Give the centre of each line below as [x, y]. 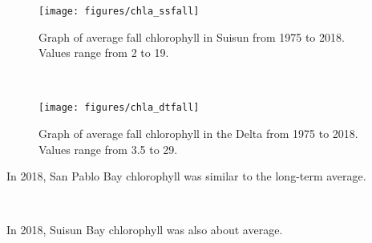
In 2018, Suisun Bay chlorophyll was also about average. [145, 230]
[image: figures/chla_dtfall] [119, 108]
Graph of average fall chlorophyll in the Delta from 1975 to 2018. [198, 134]
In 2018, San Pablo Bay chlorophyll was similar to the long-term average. [186, 176]
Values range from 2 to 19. [104, 53]
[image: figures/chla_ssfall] [119, 11]
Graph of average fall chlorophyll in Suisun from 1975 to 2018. [192, 36]
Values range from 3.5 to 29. [108, 149]
